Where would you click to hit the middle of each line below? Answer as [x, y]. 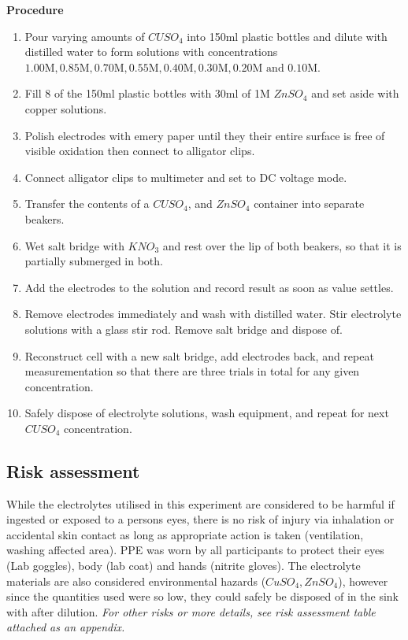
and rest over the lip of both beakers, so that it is [282, 245]
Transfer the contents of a [87, 203]
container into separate [309, 203]
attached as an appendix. [66, 627]
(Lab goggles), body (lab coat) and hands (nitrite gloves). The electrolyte [184, 566]
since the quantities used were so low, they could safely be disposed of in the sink [203, 596]
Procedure [35, 9]
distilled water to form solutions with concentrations [151, 52]
